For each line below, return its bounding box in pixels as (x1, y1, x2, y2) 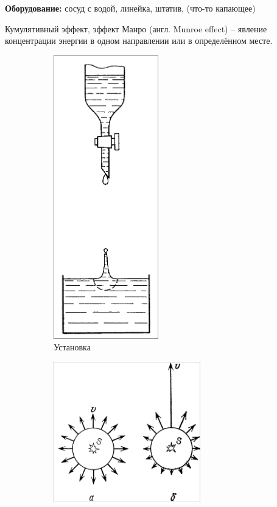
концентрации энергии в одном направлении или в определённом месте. (5, 34, 273, 47)
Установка (54, 341, 91, 353)
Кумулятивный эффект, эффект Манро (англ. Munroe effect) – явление (5, 22, 267, 35)
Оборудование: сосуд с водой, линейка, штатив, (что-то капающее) (5, 2, 256, 14)
